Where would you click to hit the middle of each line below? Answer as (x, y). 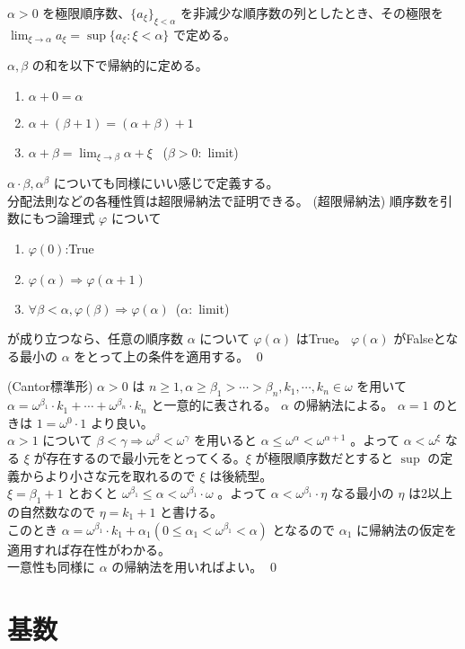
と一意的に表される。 (214, 405)
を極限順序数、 (87, 13)
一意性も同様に (51, 567)
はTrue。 (321, 338)
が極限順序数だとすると (325, 458)
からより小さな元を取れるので (107, 475)
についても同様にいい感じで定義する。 (166, 183)
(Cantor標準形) (50, 386)
